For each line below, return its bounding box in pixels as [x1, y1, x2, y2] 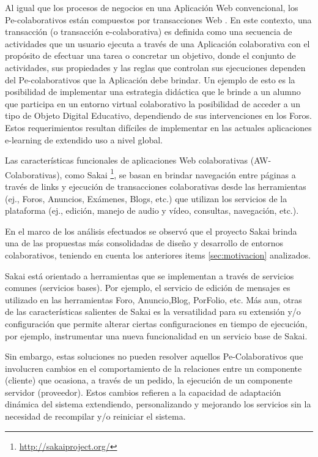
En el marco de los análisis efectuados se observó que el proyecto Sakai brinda [5, 224, 297, 237]
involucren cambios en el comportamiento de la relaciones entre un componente [5, 361, 302, 374]
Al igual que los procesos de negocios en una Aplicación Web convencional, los [5, 1, 298, 13]
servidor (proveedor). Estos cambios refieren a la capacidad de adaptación [5, 385, 281, 398]
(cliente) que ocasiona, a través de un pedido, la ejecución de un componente [5, 374, 292, 387]
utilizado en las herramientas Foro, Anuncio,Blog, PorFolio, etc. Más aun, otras [5, 293, 302, 306]
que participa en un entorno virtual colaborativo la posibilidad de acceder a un [5, 97, 300, 110]
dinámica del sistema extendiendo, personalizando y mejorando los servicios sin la [5, 398, 311, 410]
